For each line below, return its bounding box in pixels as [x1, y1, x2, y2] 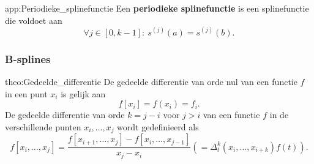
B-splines [5, 51, 51, 66]
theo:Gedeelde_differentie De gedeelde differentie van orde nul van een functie [5, 75, 297, 88]
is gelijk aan [61, 87, 106, 100]
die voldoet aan [5, 13, 62, 26]
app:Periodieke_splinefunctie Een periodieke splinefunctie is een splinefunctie [5, 2, 309, 14]
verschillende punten [5, 120, 81, 133]
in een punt [5, 87, 48, 100]
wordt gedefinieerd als [117, 120, 199, 133]
